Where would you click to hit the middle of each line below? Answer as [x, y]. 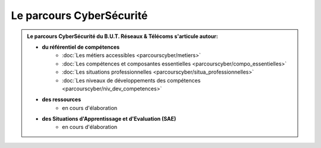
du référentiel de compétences [81, 47]
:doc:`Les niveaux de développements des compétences [131, 80]
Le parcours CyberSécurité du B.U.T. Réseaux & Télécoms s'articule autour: [122, 36]
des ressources [62, 100]
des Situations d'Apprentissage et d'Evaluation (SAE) [109, 119]
